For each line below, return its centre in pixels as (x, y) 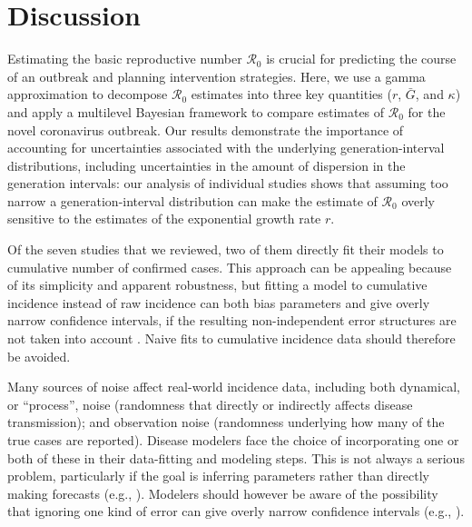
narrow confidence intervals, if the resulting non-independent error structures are (232, 320)
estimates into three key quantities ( (291, 94)
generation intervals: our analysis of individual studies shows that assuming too (228, 183)
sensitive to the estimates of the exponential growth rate (164, 219)
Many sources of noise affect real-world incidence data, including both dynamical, (234, 387)
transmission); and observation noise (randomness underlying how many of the (226, 422)
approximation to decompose (88, 94)
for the (427, 111)
